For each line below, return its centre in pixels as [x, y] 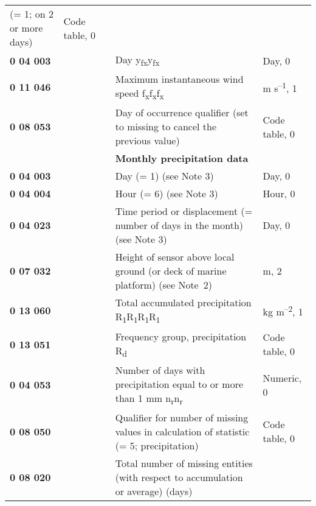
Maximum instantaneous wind [179, 79]
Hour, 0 [279, 194]
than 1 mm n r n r [149, 399]
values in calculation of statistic [182, 431]
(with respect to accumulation [179, 477]
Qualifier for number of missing [182, 417]
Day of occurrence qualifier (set [182, 113]
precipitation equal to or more [179, 384]
